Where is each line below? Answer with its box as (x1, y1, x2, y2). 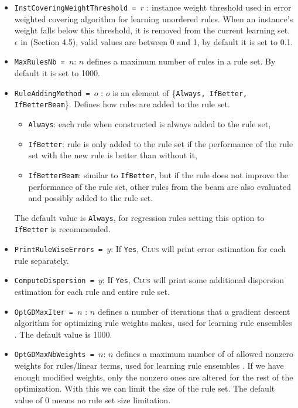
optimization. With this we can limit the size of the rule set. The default (14, 382, 275, 395)
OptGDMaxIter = (14, 308, 74, 317)
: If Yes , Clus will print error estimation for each (111, 243, 286, 255)
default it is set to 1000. (14, 67, 100, 79)
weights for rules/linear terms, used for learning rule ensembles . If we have (14, 359, 284, 372)
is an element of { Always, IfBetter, (112, 86, 248, 98)
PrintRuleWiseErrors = (14, 246, 103, 254)
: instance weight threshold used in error (146, 1, 292, 13)
